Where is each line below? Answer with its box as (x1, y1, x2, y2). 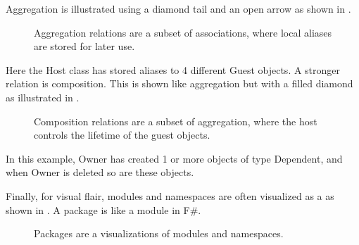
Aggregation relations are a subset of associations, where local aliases (34, 25, 332, 39)
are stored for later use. (34, 39, 135, 54)
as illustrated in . (6, 89, 80, 104)
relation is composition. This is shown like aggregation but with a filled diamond (6, 76, 353, 91)
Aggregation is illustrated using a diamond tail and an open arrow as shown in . (6, 1, 351, 15)
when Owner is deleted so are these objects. (6, 165, 194, 180)
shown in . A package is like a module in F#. (6, 202, 201, 217)
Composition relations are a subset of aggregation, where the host (34, 113, 317, 128)
